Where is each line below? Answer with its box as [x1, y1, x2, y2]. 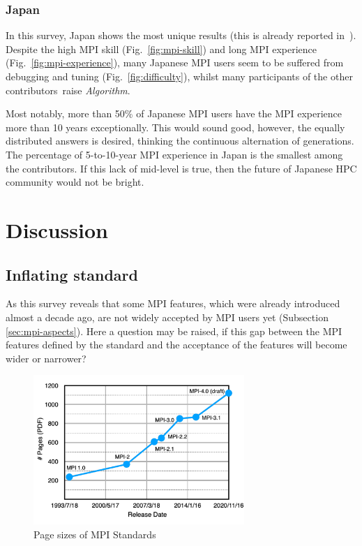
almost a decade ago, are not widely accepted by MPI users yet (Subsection [6, 309, 329, 324]
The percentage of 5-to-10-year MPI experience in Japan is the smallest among [6, 147, 343, 161]
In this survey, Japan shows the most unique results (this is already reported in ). [6, 28, 356, 43]
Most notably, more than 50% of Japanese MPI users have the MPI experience [6, 106, 342, 121]
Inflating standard [6, 263, 138, 285]
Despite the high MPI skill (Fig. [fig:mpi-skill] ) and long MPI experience [6, 41, 317, 56]
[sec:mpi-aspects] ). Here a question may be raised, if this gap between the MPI [6, 323, 342, 338]
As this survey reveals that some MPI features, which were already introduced [6, 296, 340, 311]
